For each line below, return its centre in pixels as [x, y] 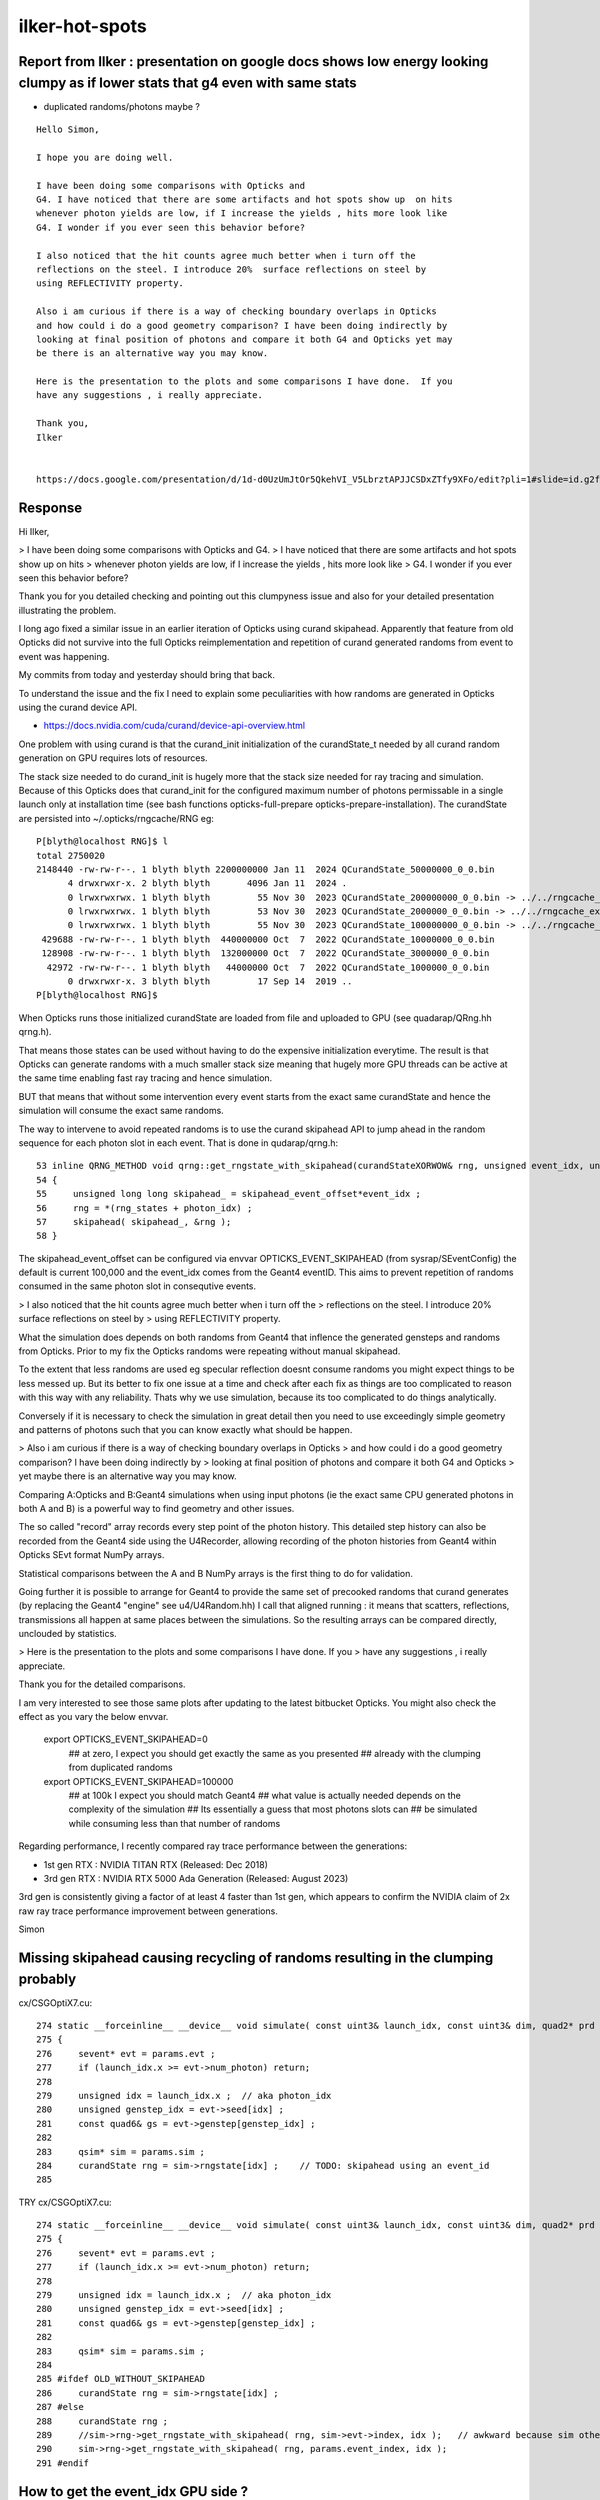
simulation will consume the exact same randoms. [121, 1111]
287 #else [60, 2407]
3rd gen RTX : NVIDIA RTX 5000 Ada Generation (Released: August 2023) [196, 1878]
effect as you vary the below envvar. [93, 1717]
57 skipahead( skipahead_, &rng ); [134, 1221]
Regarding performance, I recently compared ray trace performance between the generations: [213, 1846]
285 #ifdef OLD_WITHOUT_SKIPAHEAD [120, 2379]
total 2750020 [70, 855]
